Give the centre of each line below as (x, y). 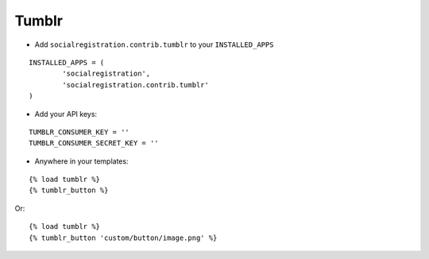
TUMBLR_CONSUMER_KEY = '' (79, 132)
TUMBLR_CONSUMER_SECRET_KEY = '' (94, 143)
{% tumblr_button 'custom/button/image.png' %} (123, 238)
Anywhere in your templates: (81, 161)
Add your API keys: (66, 114)
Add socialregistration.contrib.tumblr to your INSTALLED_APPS (154, 44)
